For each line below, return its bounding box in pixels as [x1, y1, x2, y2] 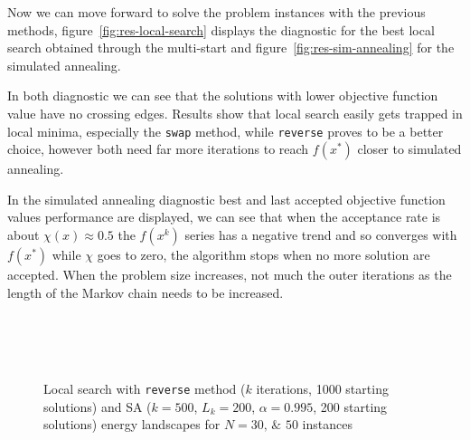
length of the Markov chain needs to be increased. [7, 282, 284, 301]
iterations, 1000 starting [256, 378, 389, 397]
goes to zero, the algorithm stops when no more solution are [97, 245, 430, 263]
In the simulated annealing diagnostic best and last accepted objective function [7, 189, 446, 208]
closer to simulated [357, 139, 462, 158]
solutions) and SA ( [43, 397, 152, 416]
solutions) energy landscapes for [43, 415, 221, 434]
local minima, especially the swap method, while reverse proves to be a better [7, 121, 444, 140]
